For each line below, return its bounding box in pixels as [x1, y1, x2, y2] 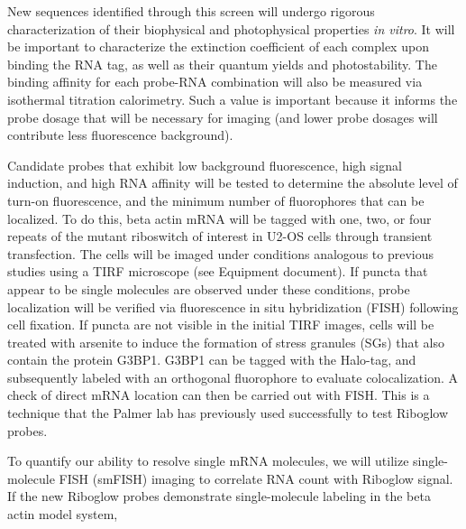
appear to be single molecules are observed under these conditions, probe [7, 279, 410, 298]
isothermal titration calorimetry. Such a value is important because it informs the [7, 89, 458, 108]
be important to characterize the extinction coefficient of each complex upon [7, 37, 429, 56]
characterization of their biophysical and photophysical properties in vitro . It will [7, 19, 455, 38]
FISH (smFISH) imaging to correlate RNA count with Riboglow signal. [59, 469, 453, 487]
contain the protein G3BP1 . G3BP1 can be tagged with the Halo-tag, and [7, 350, 416, 369]
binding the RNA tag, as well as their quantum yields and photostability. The [7, 54, 437, 73]
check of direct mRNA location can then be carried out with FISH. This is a [7, 385, 430, 404]
